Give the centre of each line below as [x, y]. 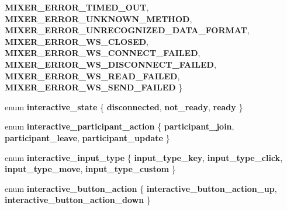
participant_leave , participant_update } [87, 137]
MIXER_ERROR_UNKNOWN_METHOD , [98, 18]
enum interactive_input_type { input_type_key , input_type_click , [144, 157]
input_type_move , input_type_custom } [90, 169]
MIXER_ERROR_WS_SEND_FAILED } [94, 87]
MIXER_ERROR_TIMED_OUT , [77, 7]
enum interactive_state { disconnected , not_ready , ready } [124, 106]
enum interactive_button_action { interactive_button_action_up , [141, 188]
